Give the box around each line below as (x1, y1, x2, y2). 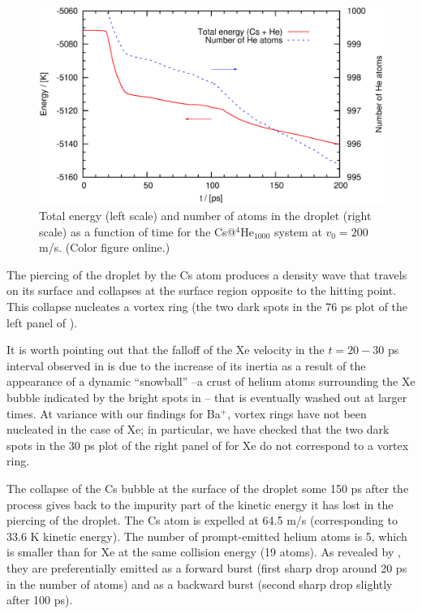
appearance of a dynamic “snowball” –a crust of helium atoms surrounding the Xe (6, 373, 416, 390)
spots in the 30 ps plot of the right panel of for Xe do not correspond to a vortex (6, 436, 409, 453)
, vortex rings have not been (227, 404, 367, 422)
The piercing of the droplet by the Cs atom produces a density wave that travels (6, 266, 407, 283)
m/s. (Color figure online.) (39, 239, 170, 256)
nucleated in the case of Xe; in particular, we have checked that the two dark (6, 421, 390, 438)
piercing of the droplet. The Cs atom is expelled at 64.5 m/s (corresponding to (6, 512, 398, 529)
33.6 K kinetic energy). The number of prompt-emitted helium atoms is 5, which (6, 527, 407, 544)
